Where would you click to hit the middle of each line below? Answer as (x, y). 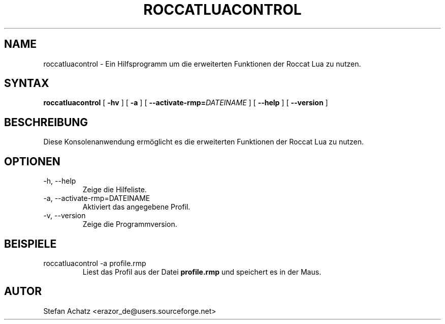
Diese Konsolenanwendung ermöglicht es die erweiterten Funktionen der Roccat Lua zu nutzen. (204, 142)
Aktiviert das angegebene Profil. (136, 207)
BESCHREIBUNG (46, 122)
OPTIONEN (32, 161)
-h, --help (60, 181)
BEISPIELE (30, 244)
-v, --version (65, 216)
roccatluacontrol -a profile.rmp (95, 263)
